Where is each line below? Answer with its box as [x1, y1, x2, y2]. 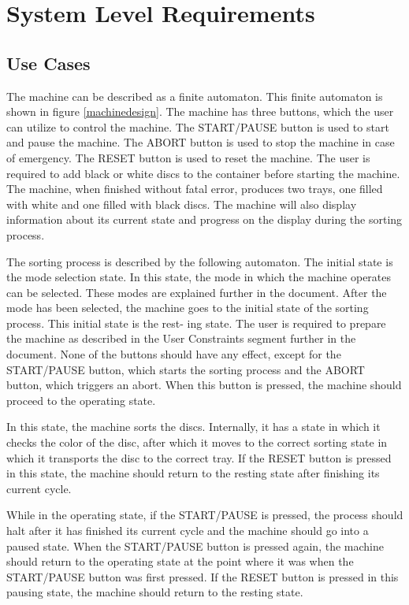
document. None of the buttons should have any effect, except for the [6, 346, 341, 362]
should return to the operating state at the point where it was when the [6, 553, 354, 570]
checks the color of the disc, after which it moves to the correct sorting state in [6, 434, 388, 451]
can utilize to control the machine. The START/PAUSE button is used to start [6, 118, 389, 135]
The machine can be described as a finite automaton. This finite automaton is [6, 87, 383, 104]
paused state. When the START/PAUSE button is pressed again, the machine [6, 537, 384, 554]
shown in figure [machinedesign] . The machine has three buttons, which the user [6, 103, 394, 120]
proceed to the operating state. [6, 392, 156, 408]
